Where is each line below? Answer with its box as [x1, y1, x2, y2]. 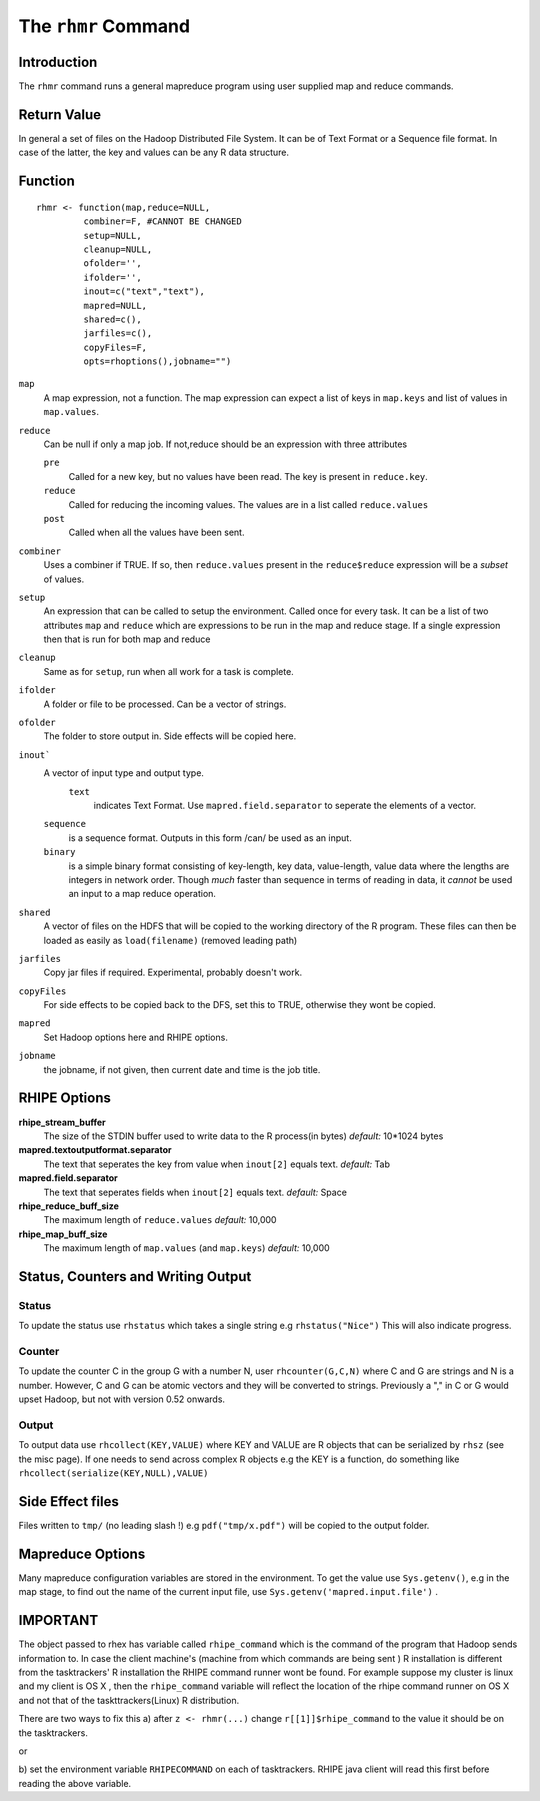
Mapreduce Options [18, 1545, 146, 1562]
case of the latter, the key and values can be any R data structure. [18, 146, 290, 159]
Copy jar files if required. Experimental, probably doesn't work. [43, 966, 303, 979]
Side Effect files [18, 1493, 120, 1510]
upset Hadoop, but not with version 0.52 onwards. [18, 1393, 225, 1405]
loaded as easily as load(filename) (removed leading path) [43, 934, 298, 946]
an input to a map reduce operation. [68, 888, 217, 900]
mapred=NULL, [83, 300, 148, 311]
